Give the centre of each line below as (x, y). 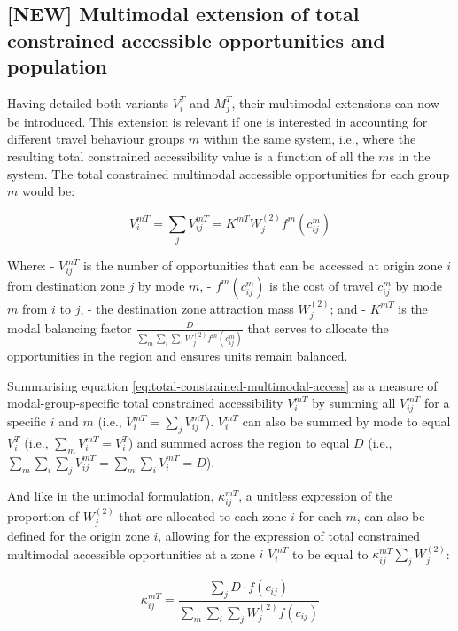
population (58, 66)
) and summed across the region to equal (239, 443)
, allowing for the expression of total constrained (289, 535)
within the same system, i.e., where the (310, 139)
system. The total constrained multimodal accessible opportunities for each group (229, 173)
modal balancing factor (70, 327)
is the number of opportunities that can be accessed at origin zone (263, 265)
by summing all (354, 403)
